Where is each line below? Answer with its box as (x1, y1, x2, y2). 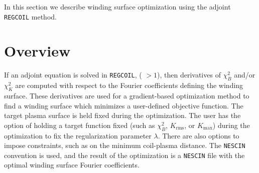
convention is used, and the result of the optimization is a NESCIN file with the (4, 149, 245, 160)
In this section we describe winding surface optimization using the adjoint (4, 1, 231, 11)
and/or (234, 69, 255, 80)
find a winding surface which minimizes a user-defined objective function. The (4, 100, 243, 110)
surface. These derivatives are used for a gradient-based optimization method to (4, 90, 249, 100)
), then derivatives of (157, 69, 221, 80)
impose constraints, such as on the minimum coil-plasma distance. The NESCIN (4, 140, 245, 150)
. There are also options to (158, 130, 239, 140)
